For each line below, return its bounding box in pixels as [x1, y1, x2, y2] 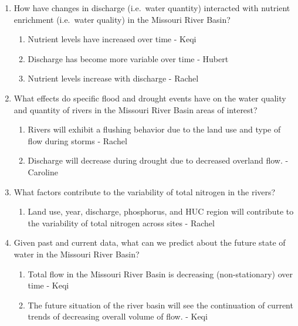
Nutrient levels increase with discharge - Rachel [28, 72, 199, 84]
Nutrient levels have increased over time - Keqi [28, 33, 197, 45]
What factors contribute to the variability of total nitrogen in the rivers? [13, 185, 276, 198]
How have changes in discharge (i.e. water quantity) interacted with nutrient [13, 2, 290, 13]
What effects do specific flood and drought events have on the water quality [13, 91, 286, 104]
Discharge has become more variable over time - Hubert [28, 52, 229, 64]
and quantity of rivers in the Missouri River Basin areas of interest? [13, 103, 258, 116]
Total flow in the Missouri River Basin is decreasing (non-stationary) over [28, 267, 293, 280]
